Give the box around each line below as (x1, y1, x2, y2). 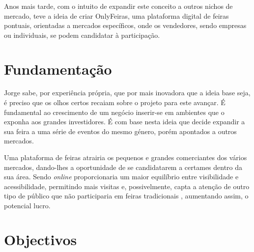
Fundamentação (4, 58, 112, 79)
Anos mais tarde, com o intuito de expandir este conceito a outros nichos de (4, 1, 233, 11)
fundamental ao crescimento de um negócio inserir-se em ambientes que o (4, 107, 225, 117)
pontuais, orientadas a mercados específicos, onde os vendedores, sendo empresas (4, 20, 247, 30)
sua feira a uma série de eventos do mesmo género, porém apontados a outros (4, 126, 237, 136)
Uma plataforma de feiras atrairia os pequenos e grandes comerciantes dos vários (4, 152, 247, 162)
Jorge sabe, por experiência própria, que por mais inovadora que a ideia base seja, (4, 87, 251, 98)
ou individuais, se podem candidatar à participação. (4, 29, 160, 40)
